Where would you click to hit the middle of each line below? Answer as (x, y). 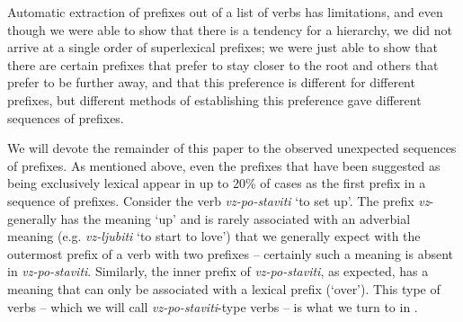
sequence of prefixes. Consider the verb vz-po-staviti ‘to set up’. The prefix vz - (221, 200)
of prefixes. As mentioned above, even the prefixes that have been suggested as (224, 165)
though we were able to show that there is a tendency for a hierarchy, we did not (230, 29)
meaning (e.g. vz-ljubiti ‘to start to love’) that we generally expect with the (214, 236)
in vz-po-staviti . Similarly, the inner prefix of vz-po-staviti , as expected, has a (218, 271)
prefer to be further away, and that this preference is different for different (211, 82)
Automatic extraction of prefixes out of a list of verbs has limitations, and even (225, 12)
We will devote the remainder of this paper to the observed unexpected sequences (232, 148)
